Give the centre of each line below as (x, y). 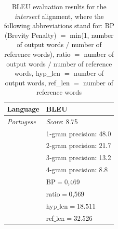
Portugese (22, 121)
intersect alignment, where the (59, 16)
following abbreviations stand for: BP (59, 25)
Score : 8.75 (62, 121)
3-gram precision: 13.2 (79, 157)
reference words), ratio (38, 54)
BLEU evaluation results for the (59, 6)
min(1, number (92, 35)
